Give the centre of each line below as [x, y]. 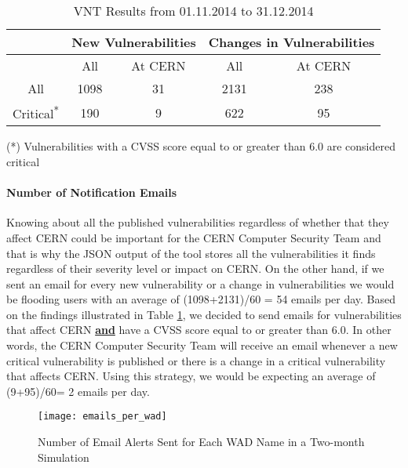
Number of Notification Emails [92, 192]
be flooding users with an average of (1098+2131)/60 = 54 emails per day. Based [201, 299]
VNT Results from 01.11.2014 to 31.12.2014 [193, 11]
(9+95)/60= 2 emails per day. [78, 391]
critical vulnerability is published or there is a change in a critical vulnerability [196, 360]
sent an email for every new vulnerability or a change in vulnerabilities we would [200, 283]
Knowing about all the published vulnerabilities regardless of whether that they [198, 222]
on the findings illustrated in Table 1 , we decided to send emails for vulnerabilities [204, 314]
